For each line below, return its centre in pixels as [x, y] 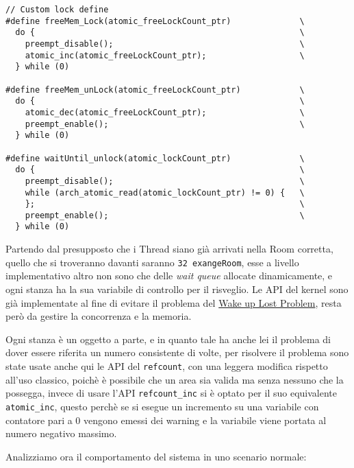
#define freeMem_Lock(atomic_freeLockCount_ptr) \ [155, 21]
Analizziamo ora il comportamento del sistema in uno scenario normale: [156, 456]
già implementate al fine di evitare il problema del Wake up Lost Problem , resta [174, 302]
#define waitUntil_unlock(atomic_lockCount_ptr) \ [155, 158]
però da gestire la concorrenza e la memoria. [99, 316]
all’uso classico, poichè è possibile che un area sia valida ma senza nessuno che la [175, 379]
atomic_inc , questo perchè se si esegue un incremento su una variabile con [162, 406]
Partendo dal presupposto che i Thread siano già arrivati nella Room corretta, [169, 249]
